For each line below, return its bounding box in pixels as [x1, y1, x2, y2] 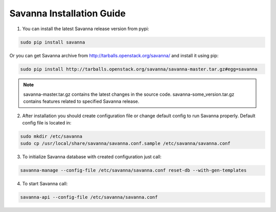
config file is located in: [22, 120, 72, 126]
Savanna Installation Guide [9, 8, 126, 19]
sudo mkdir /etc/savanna [20, 134, 83, 139]
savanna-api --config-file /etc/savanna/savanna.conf [20, 195, 158, 200]
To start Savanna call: [22, 181, 68, 187]
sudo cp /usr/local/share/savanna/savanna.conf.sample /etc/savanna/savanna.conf [20, 141, 231, 146]
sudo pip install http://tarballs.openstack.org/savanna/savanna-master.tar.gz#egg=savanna [20, 66, 258, 72]
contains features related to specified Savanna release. [23, 98, 140, 104]
